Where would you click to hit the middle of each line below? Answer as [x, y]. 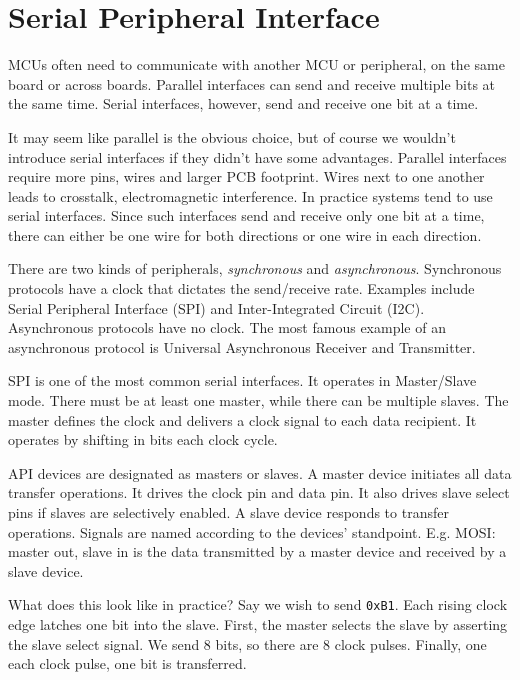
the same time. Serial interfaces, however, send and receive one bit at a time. [243, 103]
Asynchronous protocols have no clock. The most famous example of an [227, 327]
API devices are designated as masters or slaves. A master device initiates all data [260, 472]
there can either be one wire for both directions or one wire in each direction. [245, 234]
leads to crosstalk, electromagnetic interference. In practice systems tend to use [250, 195]
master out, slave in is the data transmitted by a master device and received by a [257, 551]
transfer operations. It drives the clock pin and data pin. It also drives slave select [259, 492]
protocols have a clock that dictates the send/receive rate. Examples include [241, 288]
